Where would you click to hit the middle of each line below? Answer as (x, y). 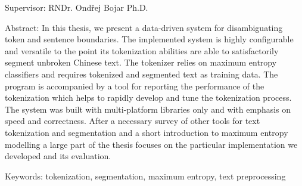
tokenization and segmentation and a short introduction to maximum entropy (147, 132)
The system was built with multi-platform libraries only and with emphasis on (148, 109)
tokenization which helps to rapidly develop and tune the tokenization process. (148, 97)
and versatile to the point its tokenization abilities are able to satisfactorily (142, 50)
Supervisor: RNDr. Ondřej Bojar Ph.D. (77, 7)
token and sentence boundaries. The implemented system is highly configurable (149, 39)
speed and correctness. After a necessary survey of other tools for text (133, 121)
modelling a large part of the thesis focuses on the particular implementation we (151, 144)
